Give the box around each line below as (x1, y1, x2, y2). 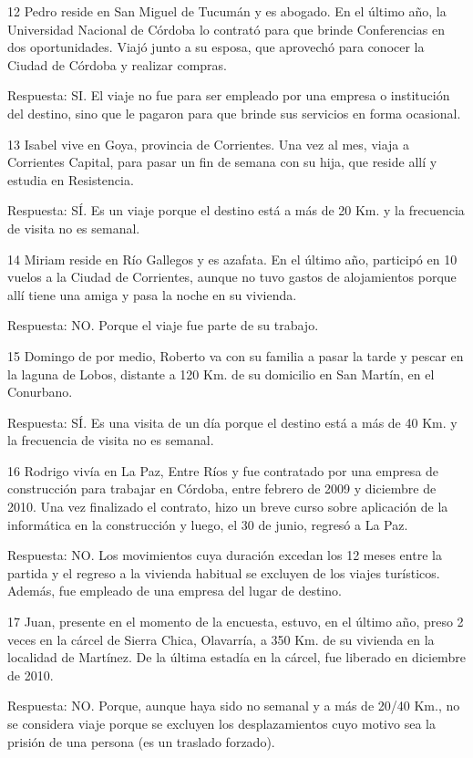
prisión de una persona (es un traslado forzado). (7, 732, 275, 751)
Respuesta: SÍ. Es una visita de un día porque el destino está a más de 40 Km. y (7, 412, 458, 431)
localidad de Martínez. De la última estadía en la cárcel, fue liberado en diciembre (7, 648, 466, 667)
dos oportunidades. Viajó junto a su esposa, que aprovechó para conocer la (7, 37, 425, 57)
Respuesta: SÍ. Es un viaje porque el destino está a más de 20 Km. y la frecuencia (7, 201, 465, 220)
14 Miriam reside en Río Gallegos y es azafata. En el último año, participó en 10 (7, 249, 458, 268)
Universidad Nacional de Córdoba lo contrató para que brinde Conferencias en (7, 19, 445, 38)
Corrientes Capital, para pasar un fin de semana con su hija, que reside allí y (7, 152, 437, 171)
